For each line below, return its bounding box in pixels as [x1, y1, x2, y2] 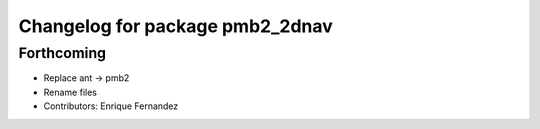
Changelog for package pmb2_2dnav [18, 15, 334, 37]
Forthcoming [18, 44, 107, 62]
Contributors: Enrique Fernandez [43, 100, 179, 112]
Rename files [43, 86, 97, 98]
